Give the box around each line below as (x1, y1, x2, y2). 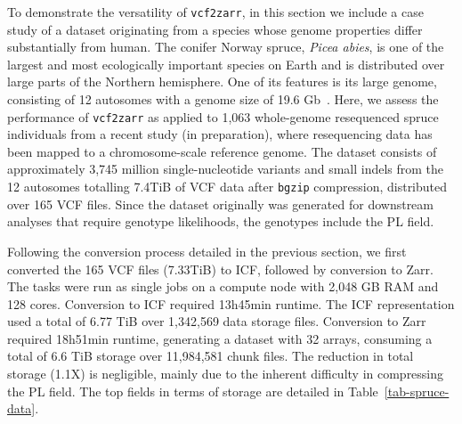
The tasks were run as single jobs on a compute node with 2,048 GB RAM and (7, 277, 439, 296)
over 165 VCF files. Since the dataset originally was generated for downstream (7, 194, 434, 213)
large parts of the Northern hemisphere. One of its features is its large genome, (7, 72, 437, 91)
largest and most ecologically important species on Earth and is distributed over (7, 54, 445, 73)
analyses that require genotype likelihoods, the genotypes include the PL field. (7, 212, 434, 231)
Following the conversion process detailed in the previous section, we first (7, 241, 407, 260)
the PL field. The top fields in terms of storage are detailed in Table (7, 381, 378, 400)
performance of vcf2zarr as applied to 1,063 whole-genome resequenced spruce (7, 107, 439, 126)
